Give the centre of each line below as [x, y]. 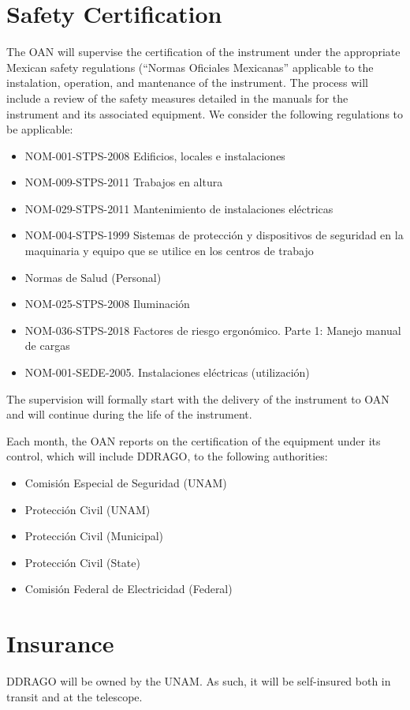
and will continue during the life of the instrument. [129, 414]
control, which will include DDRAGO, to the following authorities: [167, 456]
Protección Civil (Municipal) [94, 536]
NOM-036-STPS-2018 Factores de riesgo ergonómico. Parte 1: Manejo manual [213, 330]
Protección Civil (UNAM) [88, 509]
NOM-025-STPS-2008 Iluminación [107, 304]
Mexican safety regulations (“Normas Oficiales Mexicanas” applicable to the [190, 67]
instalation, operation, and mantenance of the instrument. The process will [187, 83]
